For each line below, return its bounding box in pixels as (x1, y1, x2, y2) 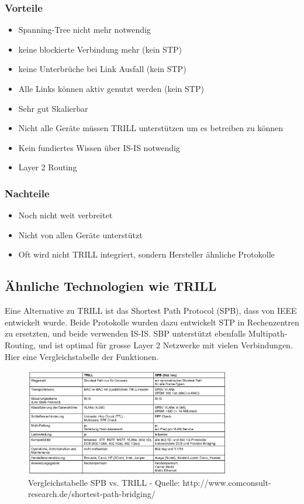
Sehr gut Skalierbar (18, 102, 88, 114)
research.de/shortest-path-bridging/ (28, 488, 156, 500)
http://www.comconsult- (182, 476, 271, 488)
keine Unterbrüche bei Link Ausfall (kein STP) (18, 63, 186, 75)
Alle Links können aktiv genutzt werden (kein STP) (18, 83, 204, 94)
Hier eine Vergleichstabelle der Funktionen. (5, 350, 159, 362)
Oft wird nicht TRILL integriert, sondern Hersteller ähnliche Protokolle (18, 248, 275, 260)
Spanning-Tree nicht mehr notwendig (18, 23, 151, 36)
